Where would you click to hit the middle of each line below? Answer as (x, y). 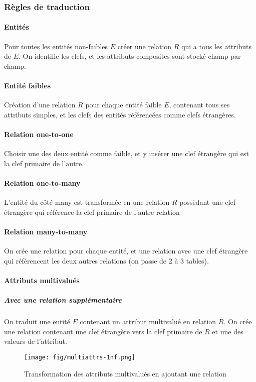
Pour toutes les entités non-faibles (56, 46)
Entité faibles (28, 86)
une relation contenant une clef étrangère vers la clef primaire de (103, 331)
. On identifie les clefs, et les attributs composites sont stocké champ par (130, 56)
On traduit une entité (37, 322)
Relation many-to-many (46, 231)
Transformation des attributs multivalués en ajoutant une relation (125, 373)
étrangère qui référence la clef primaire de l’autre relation (92, 212)
